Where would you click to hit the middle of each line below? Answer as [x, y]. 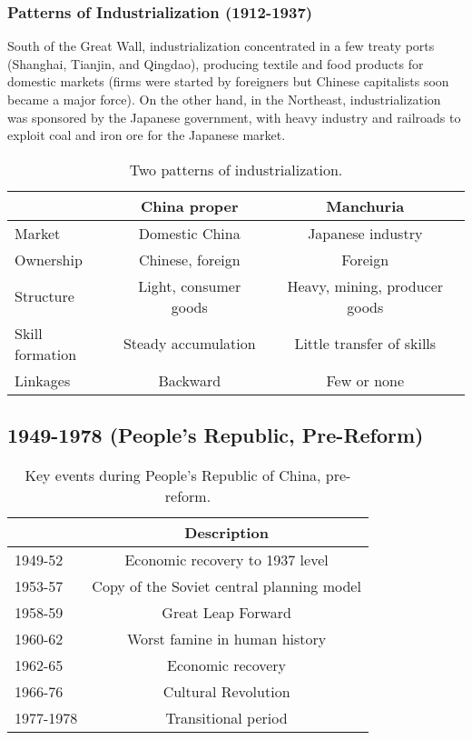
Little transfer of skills [365, 344]
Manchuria [365, 205]
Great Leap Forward [226, 612]
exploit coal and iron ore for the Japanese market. [147, 135]
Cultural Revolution [226, 691]
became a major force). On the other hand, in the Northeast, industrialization [224, 99]
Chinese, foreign [189, 259]
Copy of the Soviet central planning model [226, 585]
